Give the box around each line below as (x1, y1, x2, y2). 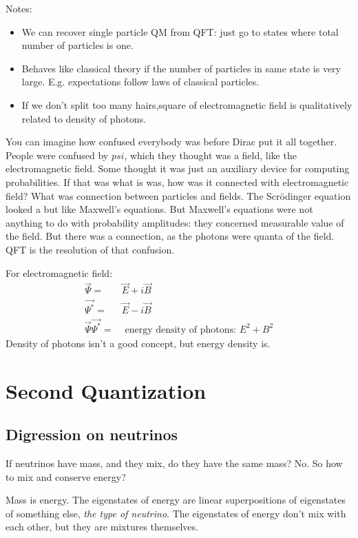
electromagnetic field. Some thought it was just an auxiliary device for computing (6, 161, 350, 176)
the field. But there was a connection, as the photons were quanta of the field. (6, 229, 335, 243)
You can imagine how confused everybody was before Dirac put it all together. (6, 134, 337, 149)
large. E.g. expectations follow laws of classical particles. (21, 74, 260, 89)
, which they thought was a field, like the (124, 147, 297, 162)
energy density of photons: (125, 324, 236, 335)
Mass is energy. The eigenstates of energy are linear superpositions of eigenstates (6, 493, 346, 507)
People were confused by (6, 147, 109, 162)
